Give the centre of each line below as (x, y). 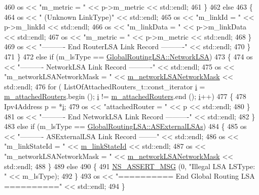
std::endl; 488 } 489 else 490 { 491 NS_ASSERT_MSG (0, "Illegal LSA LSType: (130, 166)
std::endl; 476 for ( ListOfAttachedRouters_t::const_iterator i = (105, 86)
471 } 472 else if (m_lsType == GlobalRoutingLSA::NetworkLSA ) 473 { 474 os (128, 56)
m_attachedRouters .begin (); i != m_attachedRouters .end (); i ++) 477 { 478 (125, 96)
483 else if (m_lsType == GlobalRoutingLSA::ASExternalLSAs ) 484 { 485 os (125, 126)
